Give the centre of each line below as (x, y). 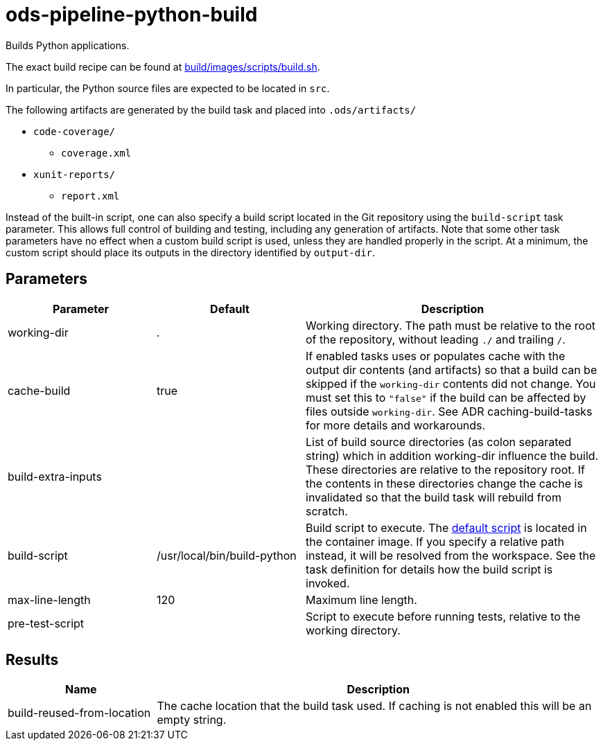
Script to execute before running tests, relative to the (443, 616)
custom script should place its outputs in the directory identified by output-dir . (191, 252)
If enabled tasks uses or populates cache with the (436, 356)
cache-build (39, 390)
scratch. (327, 511)
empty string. (192, 720)
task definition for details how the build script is (429, 569)
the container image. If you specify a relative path (435, 541)
